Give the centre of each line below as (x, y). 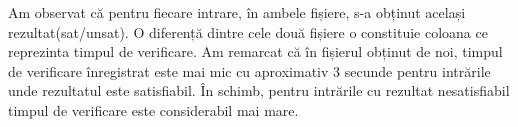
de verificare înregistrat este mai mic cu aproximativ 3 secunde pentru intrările (249, 70)
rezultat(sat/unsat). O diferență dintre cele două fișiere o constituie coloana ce (248, 31)
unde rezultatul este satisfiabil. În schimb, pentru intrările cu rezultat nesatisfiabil (259, 90)
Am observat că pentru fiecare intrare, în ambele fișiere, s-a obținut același (237, 12)
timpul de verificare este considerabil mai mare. (153, 109)
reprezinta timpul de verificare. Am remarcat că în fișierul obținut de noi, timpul (255, 51)
